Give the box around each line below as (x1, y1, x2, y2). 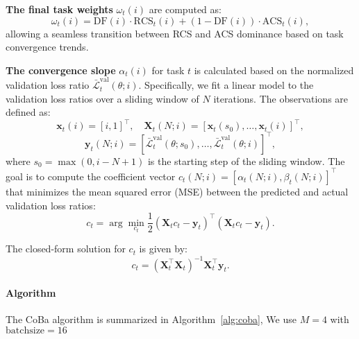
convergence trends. (6, 40, 89, 54)
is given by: (139, 241, 187, 256)
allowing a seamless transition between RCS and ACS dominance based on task (6, 26, 344, 40)
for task (151, 62, 185, 77)
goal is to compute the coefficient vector (6, 168, 176, 183)
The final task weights (6, 2, 113, 16)
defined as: (6, 105, 51, 119)
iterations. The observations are (213, 91, 349, 105)
